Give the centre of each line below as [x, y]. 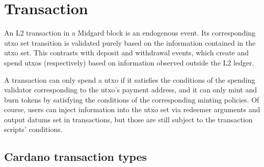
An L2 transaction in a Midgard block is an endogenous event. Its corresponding [130, 33]
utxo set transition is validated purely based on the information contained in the [130, 42]
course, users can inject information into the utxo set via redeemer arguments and [132, 109]
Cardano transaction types [76, 157]
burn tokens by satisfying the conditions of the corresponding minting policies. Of [132, 99]
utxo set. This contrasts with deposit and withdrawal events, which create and [127, 53]
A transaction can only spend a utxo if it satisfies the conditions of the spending [130, 79]
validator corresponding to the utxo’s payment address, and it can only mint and [130, 90]
